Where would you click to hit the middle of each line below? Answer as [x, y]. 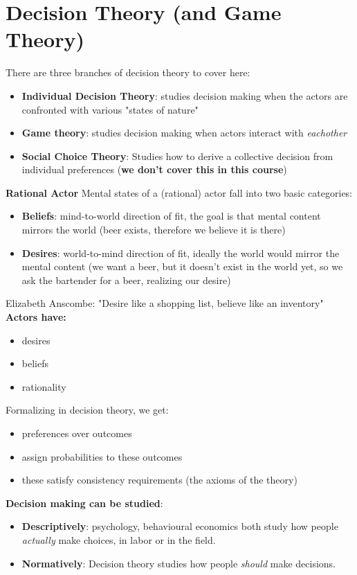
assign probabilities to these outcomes [102, 456]
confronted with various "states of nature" [110, 109]
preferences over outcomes [77, 433]
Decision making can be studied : [84, 503]
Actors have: [36, 317]
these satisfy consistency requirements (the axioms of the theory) [159, 480]
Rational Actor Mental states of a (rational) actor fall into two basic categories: [179, 192]
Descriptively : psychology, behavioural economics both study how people [180, 526]
